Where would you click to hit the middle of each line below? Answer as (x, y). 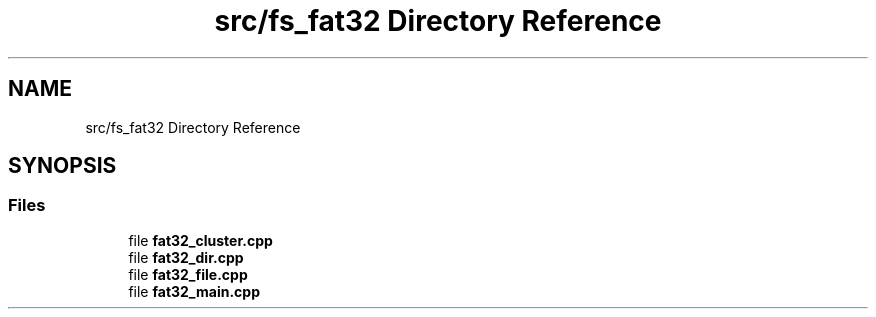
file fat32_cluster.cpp (200, 240)
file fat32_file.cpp (188, 274)
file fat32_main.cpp (194, 291)
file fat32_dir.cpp (186, 257)
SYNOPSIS (62, 166)
